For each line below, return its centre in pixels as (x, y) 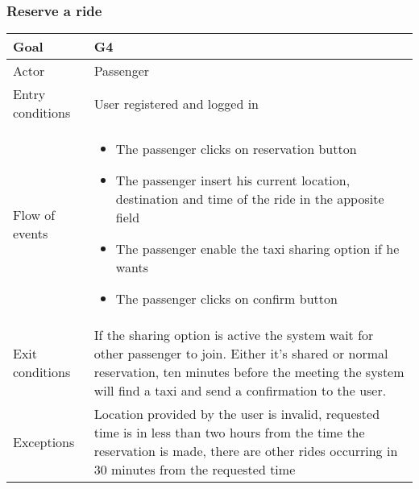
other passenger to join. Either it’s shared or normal (241, 354)
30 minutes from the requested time (195, 470)
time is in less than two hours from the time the (229, 433)
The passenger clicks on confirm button (226, 299)
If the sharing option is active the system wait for (234, 335)
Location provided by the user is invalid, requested (237, 414)
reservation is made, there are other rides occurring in (246, 451)
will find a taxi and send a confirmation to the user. (240, 391)
